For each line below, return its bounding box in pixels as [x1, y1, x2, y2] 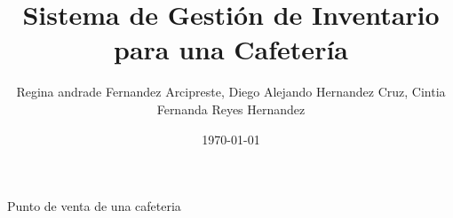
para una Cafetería [114, 31, 348, 67]
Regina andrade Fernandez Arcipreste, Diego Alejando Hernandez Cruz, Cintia [16, 82, 446, 101]
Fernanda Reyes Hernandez [156, 99, 306, 118]
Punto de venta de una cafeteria [7, 197, 181, 215]
